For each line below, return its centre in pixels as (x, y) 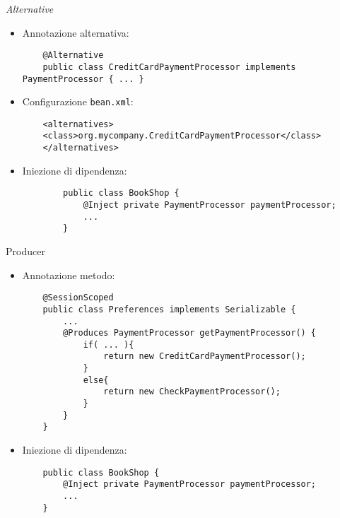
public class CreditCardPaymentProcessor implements (169, 67)
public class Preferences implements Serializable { (169, 309)
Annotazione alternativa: (76, 32)
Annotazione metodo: (69, 275)
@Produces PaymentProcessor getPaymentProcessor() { (190, 333)
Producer (25, 251)
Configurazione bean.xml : (78, 101)
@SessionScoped (78, 298)
